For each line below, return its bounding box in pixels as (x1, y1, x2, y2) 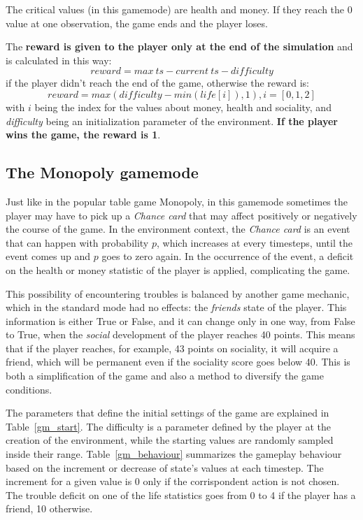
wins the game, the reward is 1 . (6, 127, 161, 142)
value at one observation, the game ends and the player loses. (6, 15, 268, 30)
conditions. (6, 382, 52, 396)
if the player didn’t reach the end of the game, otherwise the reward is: (6, 75, 309, 90)
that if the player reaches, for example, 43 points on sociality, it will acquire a (6, 340, 339, 355)
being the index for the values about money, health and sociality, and (34, 99, 332, 114)
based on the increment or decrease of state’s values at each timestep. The (6, 460, 324, 475)
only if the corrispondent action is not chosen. (143, 474, 340, 489)
